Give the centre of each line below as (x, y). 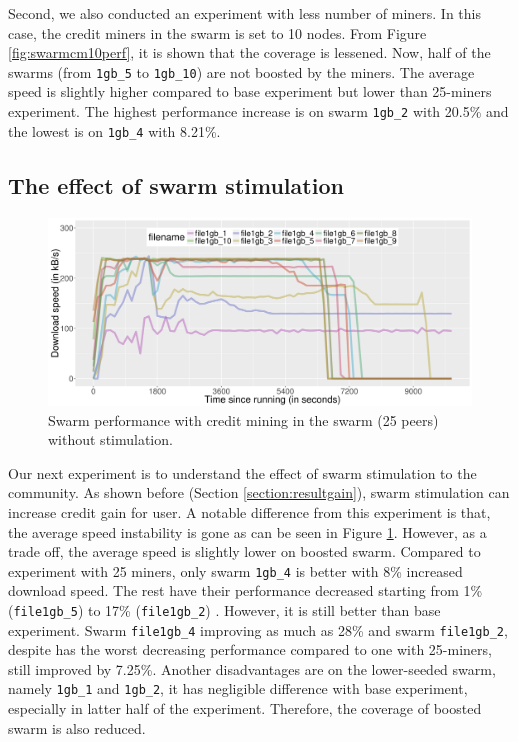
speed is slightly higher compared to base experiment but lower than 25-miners (250, 91)
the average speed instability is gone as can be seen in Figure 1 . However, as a (247, 531)
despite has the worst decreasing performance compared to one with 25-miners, (250, 649)
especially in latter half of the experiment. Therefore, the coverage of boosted (245, 708)
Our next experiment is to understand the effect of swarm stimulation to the (242, 472)
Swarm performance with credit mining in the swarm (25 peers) (243, 419)
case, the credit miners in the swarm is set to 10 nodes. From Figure (217, 32)
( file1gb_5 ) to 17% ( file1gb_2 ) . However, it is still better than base (224, 609)
